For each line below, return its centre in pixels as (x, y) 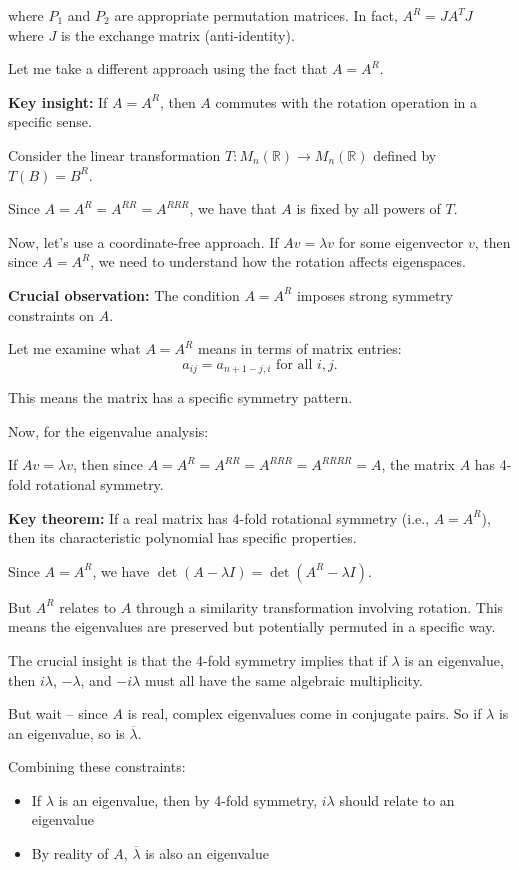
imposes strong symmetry (375, 294)
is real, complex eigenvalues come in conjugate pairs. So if (304, 713)
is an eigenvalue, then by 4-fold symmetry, (188, 799)
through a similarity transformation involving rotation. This (319, 606)
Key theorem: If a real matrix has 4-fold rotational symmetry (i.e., (219, 517)
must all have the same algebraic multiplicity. (283, 679)
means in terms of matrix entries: (299, 348)
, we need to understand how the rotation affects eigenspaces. (278, 261)
